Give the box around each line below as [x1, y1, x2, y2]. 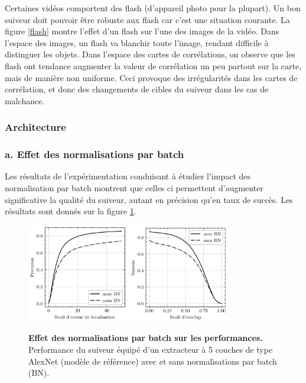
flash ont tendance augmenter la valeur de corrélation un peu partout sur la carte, [5, 59, 302, 72]
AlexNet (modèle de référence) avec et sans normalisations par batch [28, 355, 277, 367]
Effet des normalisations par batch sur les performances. [28, 331, 263, 344]
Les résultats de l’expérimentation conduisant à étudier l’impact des [5, 170, 251, 182]
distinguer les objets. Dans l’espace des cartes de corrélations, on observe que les [5, 48, 295, 60]
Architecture [5, 120, 66, 134]
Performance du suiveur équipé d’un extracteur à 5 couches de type [28, 343, 273, 356]
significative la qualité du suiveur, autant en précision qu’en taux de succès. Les [5, 193, 293, 205]
